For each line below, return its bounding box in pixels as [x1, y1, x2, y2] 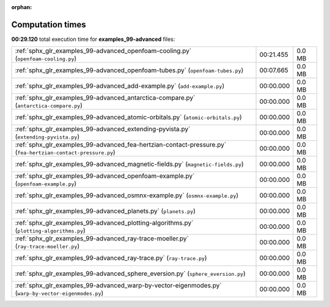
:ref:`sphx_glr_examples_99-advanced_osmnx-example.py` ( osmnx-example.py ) [15, 191, 239, 200]
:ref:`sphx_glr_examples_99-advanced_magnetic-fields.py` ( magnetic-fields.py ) [15, 160, 244, 168]
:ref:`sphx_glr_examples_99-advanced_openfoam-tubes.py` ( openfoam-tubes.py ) [15, 66, 244, 74]
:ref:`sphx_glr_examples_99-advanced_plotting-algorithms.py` [15, 219, 194, 227]
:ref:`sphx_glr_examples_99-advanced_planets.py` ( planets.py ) [15, 207, 196, 215]
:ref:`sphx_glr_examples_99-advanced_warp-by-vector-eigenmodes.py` [15, 281, 222, 290]
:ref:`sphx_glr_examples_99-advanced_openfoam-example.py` [15, 172, 195, 180]
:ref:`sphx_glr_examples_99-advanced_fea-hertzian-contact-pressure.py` [15, 140, 227, 149]
